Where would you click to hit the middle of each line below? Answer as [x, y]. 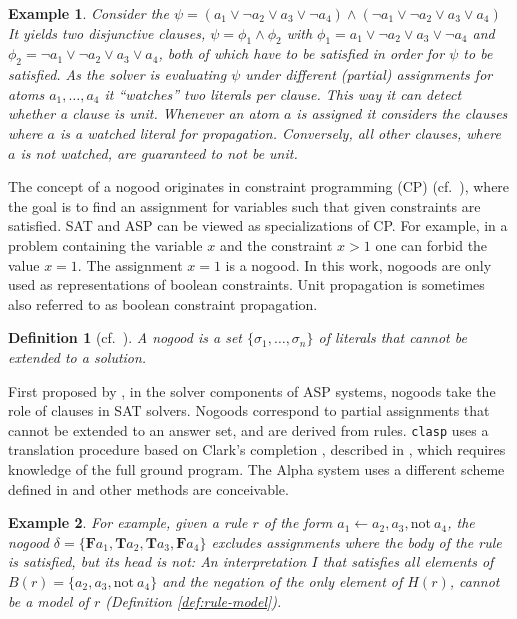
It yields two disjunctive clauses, [107, 32]
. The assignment [130, 264]
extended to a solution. [77, 356]
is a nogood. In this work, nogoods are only [358, 264]
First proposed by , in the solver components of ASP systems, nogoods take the [252, 390]
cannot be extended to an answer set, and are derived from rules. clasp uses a [248, 429]
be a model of [48, 600]
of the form [298, 522]
